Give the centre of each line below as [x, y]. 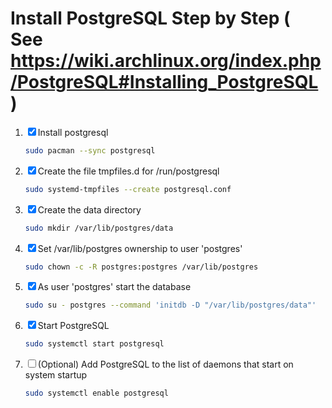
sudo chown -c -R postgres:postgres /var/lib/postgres [141, 267]
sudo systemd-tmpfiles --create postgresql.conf [128, 189]
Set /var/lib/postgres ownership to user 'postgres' [140, 248]
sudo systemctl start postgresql [94, 344]
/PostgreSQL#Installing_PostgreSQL [164, 82]
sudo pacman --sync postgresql [90, 150]
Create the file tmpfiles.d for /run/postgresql [128, 171]
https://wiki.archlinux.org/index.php [166, 61]
